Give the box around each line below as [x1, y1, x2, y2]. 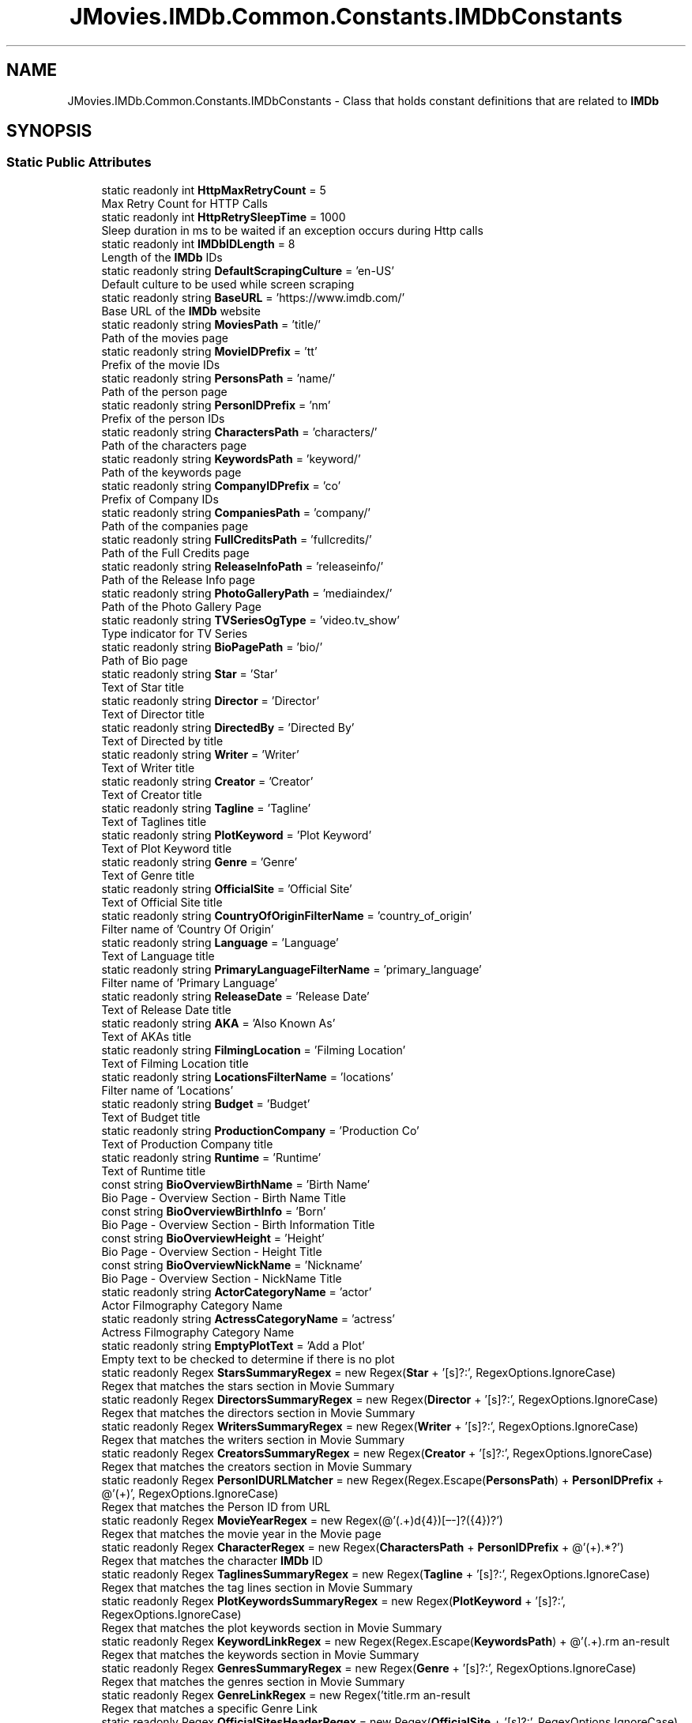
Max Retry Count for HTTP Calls [101, 196, 268, 210]
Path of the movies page [101, 330, 228, 345]
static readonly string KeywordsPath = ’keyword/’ [101, 451, 361, 466]
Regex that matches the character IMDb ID [101, 1553, 323, 1567]
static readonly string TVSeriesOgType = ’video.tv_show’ [101, 613, 400, 627]
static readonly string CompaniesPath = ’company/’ [101, 505, 370, 519]
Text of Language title [101, 948, 215, 963]
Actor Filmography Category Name [101, 1298, 283, 1312]
